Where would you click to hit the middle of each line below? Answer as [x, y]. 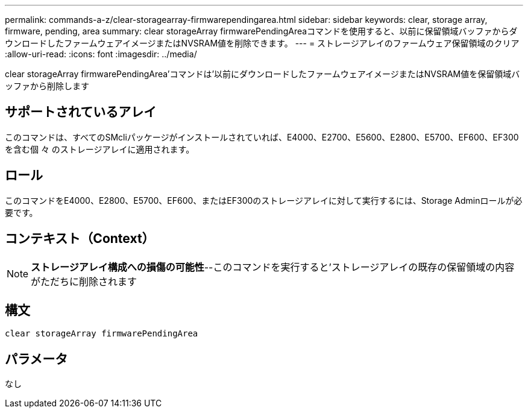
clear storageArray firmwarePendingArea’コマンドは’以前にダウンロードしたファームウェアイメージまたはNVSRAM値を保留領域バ [262, 74]
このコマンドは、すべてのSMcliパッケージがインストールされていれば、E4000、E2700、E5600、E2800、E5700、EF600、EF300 [262, 137]
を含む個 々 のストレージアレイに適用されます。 [100, 149]
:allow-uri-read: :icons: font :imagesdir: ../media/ [101, 54]
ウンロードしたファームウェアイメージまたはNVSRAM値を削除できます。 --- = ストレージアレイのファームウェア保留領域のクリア [262, 43]
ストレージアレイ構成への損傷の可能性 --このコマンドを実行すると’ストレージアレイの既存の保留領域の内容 [273, 267]
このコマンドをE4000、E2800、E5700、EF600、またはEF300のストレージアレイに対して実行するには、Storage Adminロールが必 [264, 200]
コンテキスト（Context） [80, 239]
